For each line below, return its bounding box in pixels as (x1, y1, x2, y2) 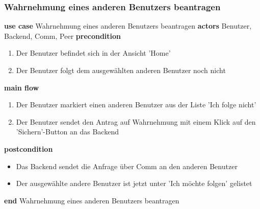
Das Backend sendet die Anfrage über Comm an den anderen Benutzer (16, 160, 238, 171)
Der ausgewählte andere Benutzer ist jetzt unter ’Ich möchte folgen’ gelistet (16, 178, 252, 189)
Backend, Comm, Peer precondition (4, 30, 121, 41)
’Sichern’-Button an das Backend (16, 126, 119, 137)
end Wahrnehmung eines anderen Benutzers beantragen (4, 195, 179, 205)
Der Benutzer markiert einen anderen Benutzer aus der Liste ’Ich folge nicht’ (16, 99, 256, 110)
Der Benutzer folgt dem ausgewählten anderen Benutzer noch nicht (16, 65, 226, 75)
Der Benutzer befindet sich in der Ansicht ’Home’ (16, 48, 171, 58)
